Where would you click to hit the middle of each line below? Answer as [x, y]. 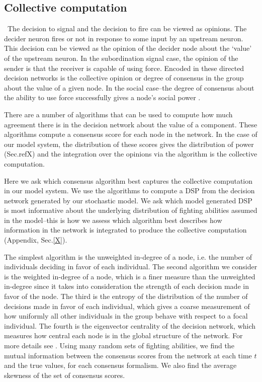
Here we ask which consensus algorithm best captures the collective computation [128, 180]
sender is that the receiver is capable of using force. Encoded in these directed [124, 68]
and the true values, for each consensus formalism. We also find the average [120, 365]
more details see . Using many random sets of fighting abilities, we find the [119, 346]
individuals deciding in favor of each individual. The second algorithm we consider [131, 266]
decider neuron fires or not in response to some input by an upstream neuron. [124, 38]
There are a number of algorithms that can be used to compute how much [118, 114]
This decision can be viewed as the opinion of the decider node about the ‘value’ [128, 48]
